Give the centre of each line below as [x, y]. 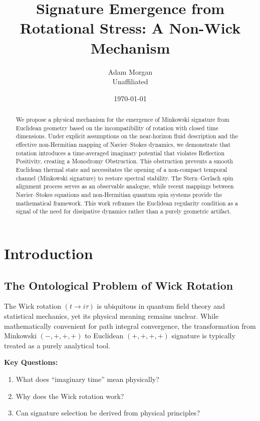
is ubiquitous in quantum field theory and [161, 306]
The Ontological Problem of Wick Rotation [119, 285]
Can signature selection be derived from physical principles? [108, 413]
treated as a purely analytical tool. [57, 345]
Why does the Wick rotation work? [70, 396]
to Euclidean [104, 336]
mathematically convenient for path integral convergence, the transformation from [130, 326]
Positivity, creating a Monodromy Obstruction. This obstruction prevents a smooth [124, 161]
